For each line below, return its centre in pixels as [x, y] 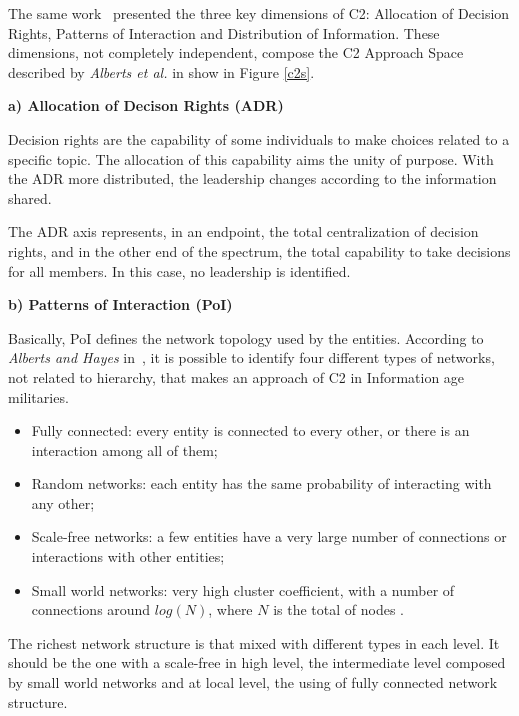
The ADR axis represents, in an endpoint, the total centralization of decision [243, 231]
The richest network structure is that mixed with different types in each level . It [254, 642]
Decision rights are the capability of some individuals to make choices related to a [259, 138]
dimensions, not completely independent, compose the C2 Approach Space [236, 52]
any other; [63, 502]
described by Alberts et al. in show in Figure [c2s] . [161, 71]
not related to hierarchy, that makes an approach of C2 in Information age [236, 376]
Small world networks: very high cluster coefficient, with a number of [243, 589]
